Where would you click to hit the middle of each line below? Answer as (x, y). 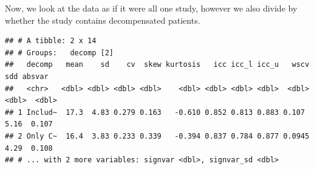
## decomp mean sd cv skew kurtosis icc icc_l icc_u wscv (157, 65)
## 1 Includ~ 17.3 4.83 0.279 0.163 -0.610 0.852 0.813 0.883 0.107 (155, 112)
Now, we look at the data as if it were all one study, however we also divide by (151, 8)
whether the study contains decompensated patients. (103, 20)
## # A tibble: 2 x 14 (51, 41)
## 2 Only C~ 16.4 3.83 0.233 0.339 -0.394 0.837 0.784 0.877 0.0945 (157, 136)
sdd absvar (27, 76)
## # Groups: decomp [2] (59, 53)
